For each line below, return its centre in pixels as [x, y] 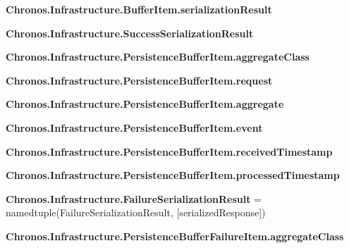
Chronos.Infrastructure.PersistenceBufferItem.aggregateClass [158, 57]
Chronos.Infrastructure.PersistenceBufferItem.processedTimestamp [173, 175]
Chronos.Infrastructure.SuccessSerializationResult [130, 33]
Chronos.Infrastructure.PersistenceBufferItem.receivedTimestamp [169, 151]
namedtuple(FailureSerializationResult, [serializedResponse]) [136, 212]
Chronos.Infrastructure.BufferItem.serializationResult [139, 9]
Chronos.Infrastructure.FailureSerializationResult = [134, 198]
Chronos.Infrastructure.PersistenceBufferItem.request [139, 80]
